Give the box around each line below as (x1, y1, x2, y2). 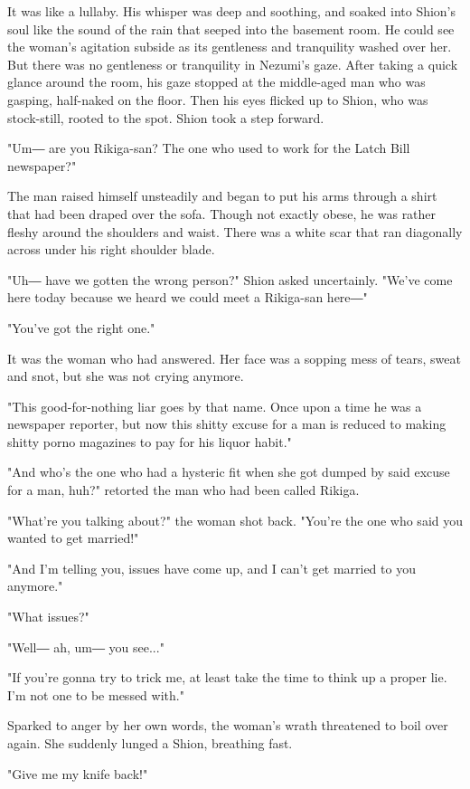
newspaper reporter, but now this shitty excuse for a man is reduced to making (7, 414, 446, 433)
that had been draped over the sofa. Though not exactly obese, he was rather (7, 204, 437, 223)
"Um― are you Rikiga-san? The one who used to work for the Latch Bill (7, 138, 410, 157)
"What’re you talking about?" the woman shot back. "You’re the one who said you (7, 510, 464, 529)
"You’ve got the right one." (7, 318, 155, 337)
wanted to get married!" (7, 528, 139, 547)
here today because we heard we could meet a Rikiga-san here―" (7, 288, 368, 307)
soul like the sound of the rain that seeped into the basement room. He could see (7, 19, 455, 38)
